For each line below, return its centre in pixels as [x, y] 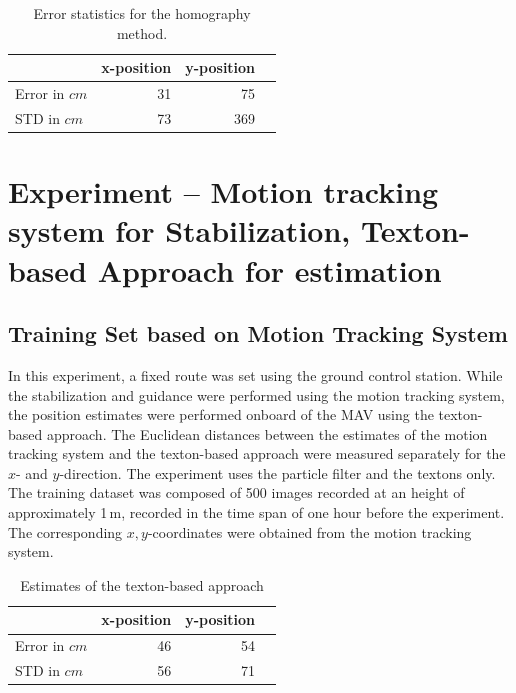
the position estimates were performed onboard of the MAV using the [221, 414]
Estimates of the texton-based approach [142, 584]
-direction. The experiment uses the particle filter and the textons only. [277, 472]
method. [142, 32]
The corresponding [65, 531]
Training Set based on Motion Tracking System [258, 333]
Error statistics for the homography [142, 13]
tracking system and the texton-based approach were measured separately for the [257, 453]
